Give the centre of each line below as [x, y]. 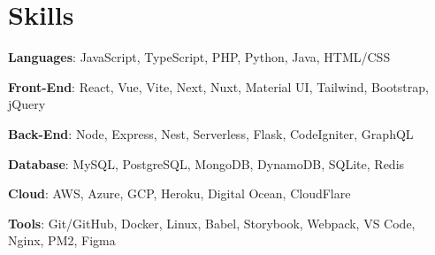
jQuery [27, 104]
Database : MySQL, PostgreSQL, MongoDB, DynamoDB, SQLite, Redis [206, 163]
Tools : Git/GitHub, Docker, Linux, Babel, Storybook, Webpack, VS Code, [212, 223]
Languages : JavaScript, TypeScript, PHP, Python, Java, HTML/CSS [199, 57]
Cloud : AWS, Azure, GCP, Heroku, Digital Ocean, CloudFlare [179, 193]
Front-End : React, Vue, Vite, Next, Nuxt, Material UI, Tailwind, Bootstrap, [218, 86]
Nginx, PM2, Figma [62, 240]
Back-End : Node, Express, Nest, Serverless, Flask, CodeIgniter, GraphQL [211, 133]
